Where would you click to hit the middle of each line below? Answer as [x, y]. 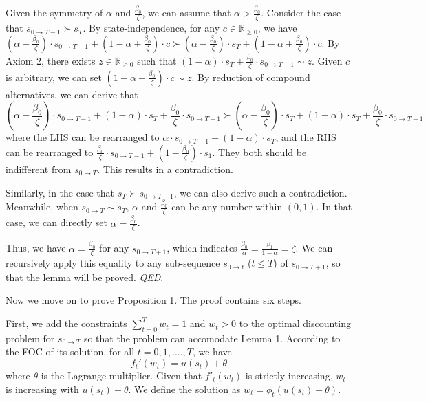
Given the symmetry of [54, 13]
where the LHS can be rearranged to [83, 137]
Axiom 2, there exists [51, 60]
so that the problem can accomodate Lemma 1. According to [212, 338]
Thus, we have [36, 248]
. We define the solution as [184, 389]
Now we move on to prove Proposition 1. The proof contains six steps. [153, 300]
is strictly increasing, [289, 376]
